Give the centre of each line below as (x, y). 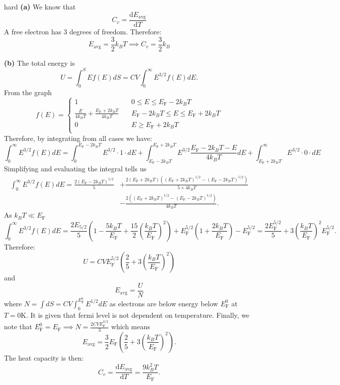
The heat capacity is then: (44, 357)
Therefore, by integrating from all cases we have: (78, 138)
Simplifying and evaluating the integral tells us (75, 168)
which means (131, 326)
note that (18, 326)
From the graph (28, 92)
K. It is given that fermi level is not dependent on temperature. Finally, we (135, 315)
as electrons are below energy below (164, 303)
